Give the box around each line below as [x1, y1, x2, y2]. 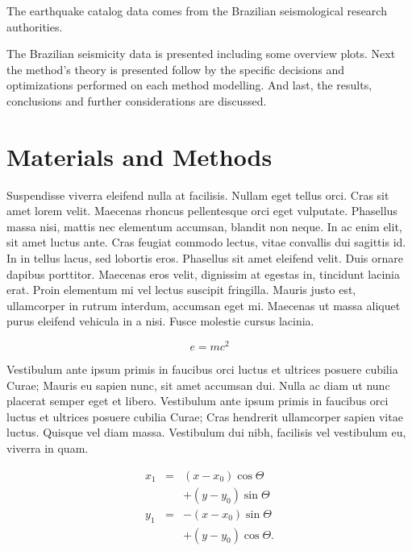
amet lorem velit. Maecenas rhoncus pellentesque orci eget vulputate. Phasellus [6, 202, 397, 219]
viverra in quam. [6, 440, 89, 457]
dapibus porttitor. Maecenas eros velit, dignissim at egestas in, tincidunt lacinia [6, 265, 400, 282]
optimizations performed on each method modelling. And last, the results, [6, 77, 372, 93]
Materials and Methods [6, 139, 273, 172]
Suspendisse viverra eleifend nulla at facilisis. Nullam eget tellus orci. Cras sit [6, 186, 389, 203]
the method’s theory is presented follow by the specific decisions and [6, 60, 344, 77]
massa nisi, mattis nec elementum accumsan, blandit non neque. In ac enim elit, [6, 217, 402, 234]
